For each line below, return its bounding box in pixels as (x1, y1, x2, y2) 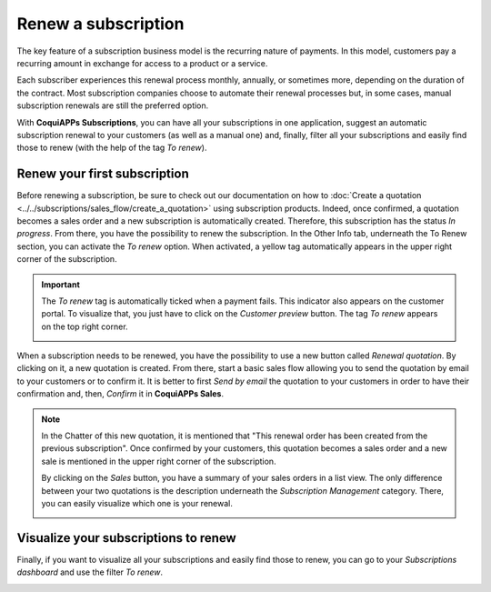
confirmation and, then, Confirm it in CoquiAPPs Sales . (16, 388, 225, 399)
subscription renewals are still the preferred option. (16, 100, 209, 111)
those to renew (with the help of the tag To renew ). (16, 142, 207, 154)
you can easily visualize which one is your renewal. (41, 498, 234, 508)
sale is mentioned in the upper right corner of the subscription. (41, 456, 276, 467)
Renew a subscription (16, 14, 185, 34)
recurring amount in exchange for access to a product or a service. (16, 57, 268, 68)
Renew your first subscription (16, 166, 190, 182)
